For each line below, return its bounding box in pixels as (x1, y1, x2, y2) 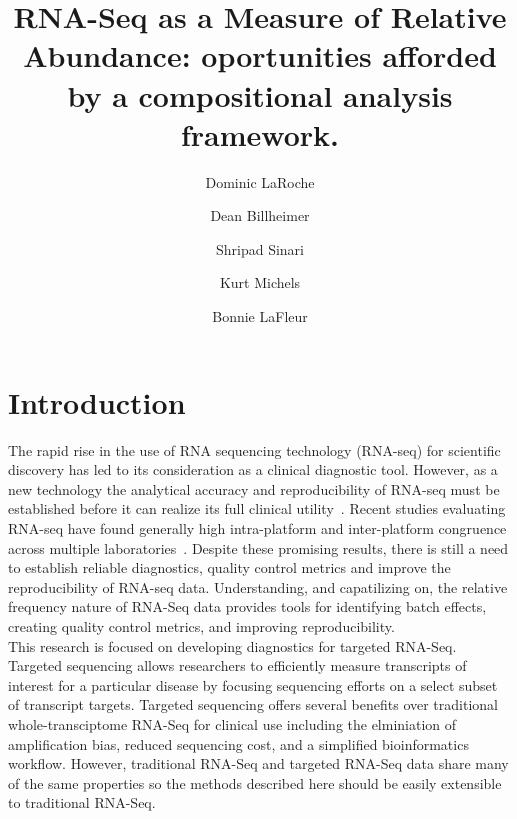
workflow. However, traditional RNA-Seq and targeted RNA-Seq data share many (8, 753, 509, 774)
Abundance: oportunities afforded (23, 35, 497, 76)
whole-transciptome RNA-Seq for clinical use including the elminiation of (8, 713, 457, 734)
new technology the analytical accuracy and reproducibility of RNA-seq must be (8, 478, 500, 499)
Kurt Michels (219, 272, 301, 293)
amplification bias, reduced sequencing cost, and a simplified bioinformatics (8, 733, 469, 754)
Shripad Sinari (215, 238, 305, 259)
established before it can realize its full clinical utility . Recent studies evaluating (8, 498, 506, 519)
